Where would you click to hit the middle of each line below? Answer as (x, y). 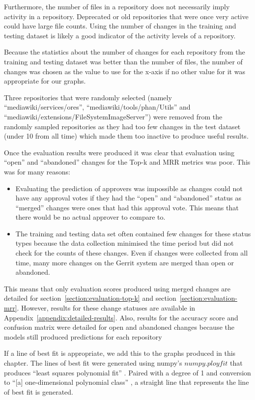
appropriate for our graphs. (45, 81)
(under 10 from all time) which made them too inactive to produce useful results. (126, 136)
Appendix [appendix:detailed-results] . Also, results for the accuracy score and (121, 317)
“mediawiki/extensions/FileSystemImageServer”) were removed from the (113, 116)
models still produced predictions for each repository (83, 336)
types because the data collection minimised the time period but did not (125, 243)
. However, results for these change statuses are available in (106, 308)
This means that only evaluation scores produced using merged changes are (117, 288)
